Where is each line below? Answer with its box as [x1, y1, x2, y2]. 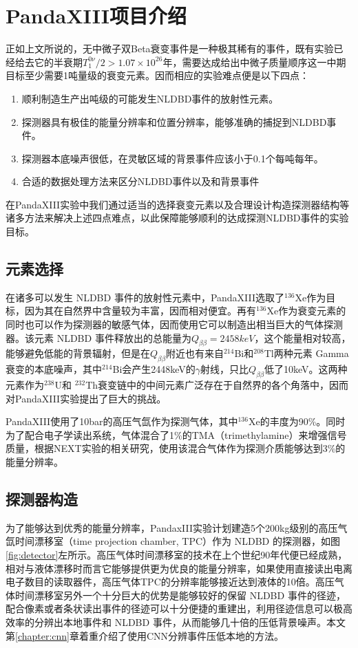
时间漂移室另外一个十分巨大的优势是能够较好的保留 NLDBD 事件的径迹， [14, 587, 346, 602]
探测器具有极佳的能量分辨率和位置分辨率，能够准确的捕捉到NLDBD [21, 114, 327, 129]
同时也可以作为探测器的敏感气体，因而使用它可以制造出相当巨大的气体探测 [6, 317, 343, 332]
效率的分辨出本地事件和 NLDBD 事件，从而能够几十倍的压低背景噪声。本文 [6, 614, 346, 629]
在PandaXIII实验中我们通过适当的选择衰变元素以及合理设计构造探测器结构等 [6, 197, 350, 211]
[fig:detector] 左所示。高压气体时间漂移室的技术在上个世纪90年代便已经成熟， [6, 547, 348, 561]
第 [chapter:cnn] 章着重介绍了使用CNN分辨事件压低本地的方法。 [6, 628, 284, 642]
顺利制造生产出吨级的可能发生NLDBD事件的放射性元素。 [21, 91, 279, 105]
